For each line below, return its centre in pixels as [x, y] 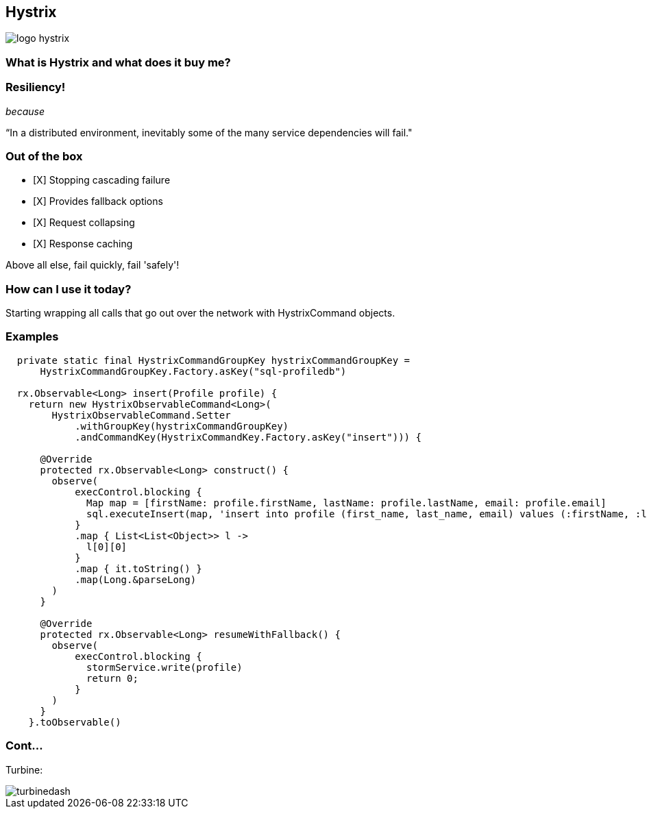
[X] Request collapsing [84, 223]
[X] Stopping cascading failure [102, 180]
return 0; [112, 678]
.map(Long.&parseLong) [136, 579]
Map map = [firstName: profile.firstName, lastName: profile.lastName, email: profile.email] [346, 503]
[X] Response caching [83, 244]
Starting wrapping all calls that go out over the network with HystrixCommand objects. [200, 313]
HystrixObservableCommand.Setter [141, 415]
